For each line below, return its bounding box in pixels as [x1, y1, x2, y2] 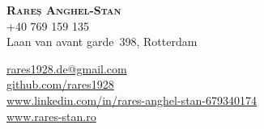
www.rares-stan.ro [6, 107, 96, 124]
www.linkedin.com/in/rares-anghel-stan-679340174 [6, 91, 258, 108]
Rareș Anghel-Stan [6, 2, 121, 18]
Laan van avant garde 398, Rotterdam [6, 33, 198, 50]
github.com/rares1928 [6, 76, 114, 93]
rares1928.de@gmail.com [6, 60, 127, 77]
